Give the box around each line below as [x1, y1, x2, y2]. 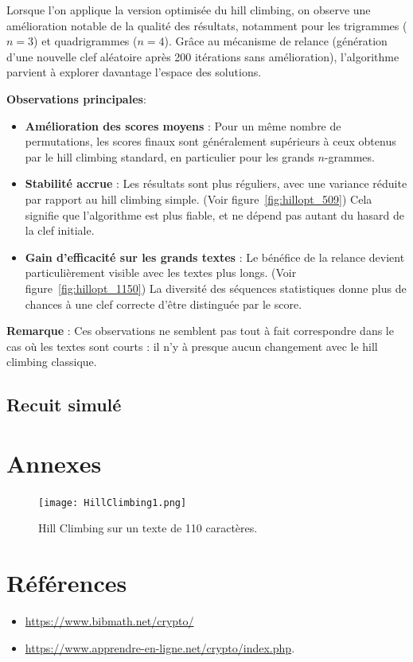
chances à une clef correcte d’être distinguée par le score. [25, 295, 302, 312]
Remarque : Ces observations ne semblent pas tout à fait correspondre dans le [6, 322, 394, 339]
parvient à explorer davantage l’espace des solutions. [6, 64, 262, 80]
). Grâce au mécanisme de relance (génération [164, 33, 388, 49]
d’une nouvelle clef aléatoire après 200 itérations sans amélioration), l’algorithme [6, 48, 399, 64]
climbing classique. [6, 353, 97, 370]
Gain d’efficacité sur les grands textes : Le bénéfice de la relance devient [25, 248, 405, 265]
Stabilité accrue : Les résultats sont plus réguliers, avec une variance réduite [25, 175, 407, 192]
